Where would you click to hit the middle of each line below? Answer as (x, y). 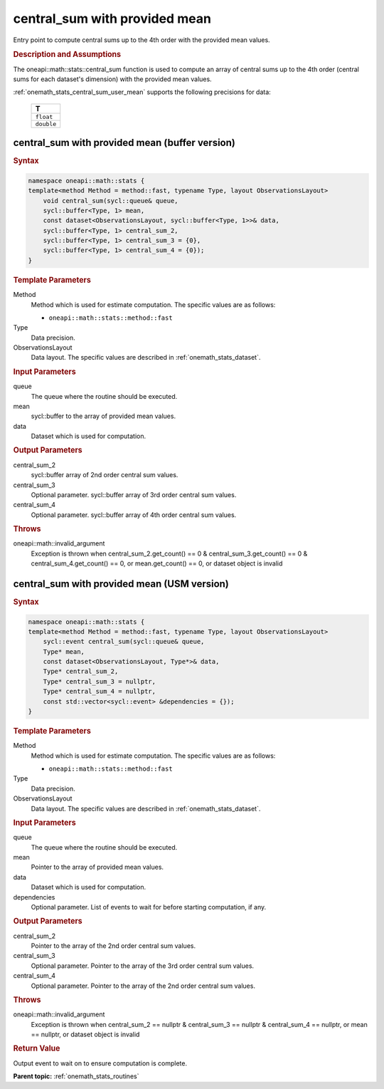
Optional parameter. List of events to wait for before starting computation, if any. (149, 907)
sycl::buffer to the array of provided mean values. (103, 416)
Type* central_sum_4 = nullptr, (100, 692)
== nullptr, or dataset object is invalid (85, 1035)
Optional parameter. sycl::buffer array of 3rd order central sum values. (134, 494)
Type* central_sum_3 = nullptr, (100, 681)
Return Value (37, 1048)
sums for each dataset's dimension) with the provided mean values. (113, 79)
